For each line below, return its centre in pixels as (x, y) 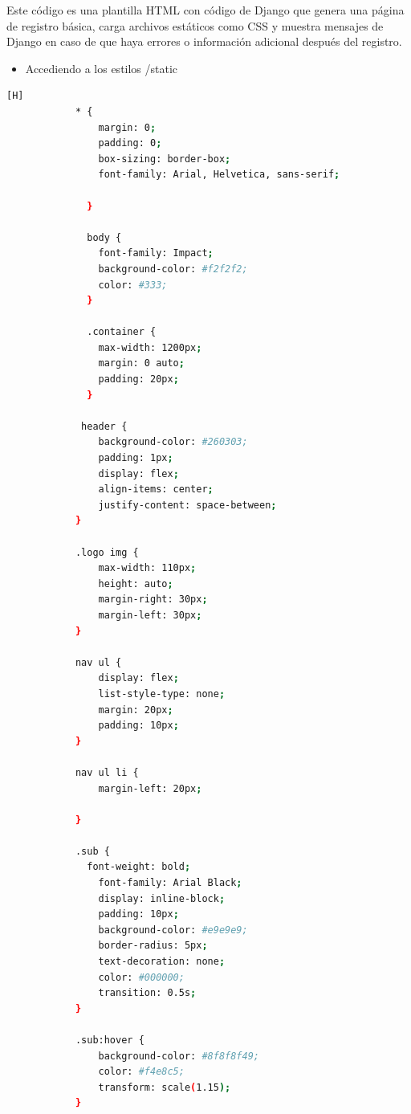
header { (104, 426)
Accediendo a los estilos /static (102, 68)
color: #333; (133, 285)
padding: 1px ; (136, 458)
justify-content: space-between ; (187, 505)
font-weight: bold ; (139, 867)
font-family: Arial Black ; (170, 883)
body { (104, 237)
